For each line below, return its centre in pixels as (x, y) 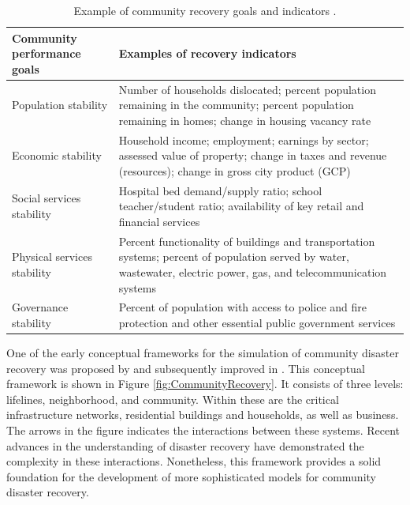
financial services (159, 221)
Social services (47, 198)
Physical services (52, 256)
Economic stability (57, 155)
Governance (40, 307)
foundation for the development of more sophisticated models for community (191, 476)
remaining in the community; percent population (236, 105)
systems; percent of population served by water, (234, 256)
